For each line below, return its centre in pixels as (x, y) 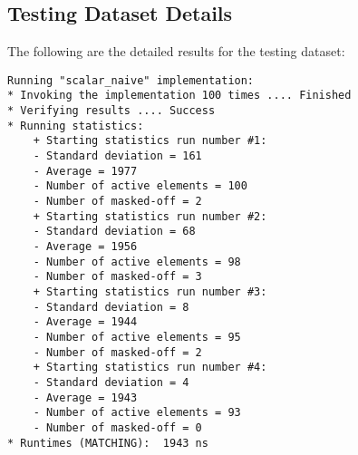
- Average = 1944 (85, 322)
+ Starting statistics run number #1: (150, 141)
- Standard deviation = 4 (111, 382)
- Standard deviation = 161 (117, 156)
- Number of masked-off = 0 (117, 427)
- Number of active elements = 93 (137, 413)
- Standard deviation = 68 (114, 232)
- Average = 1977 (85, 171)
